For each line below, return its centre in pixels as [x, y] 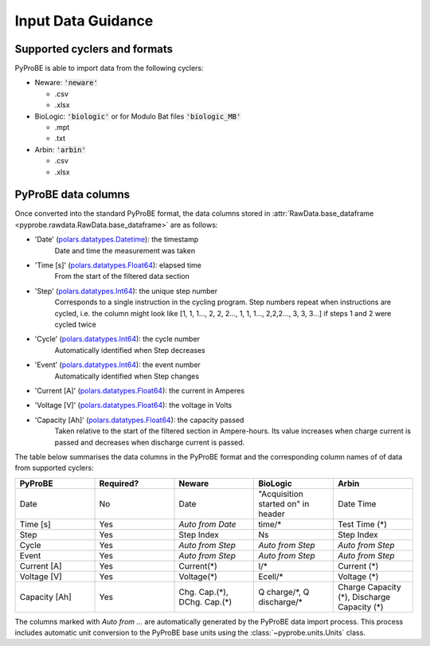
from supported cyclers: [55, 468]
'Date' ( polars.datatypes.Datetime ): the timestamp [117, 240]
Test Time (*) [362, 524]
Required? [119, 484]
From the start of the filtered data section [122, 276]
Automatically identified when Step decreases [130, 350]
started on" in [284, 503]
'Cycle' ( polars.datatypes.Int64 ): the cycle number [117, 339]
